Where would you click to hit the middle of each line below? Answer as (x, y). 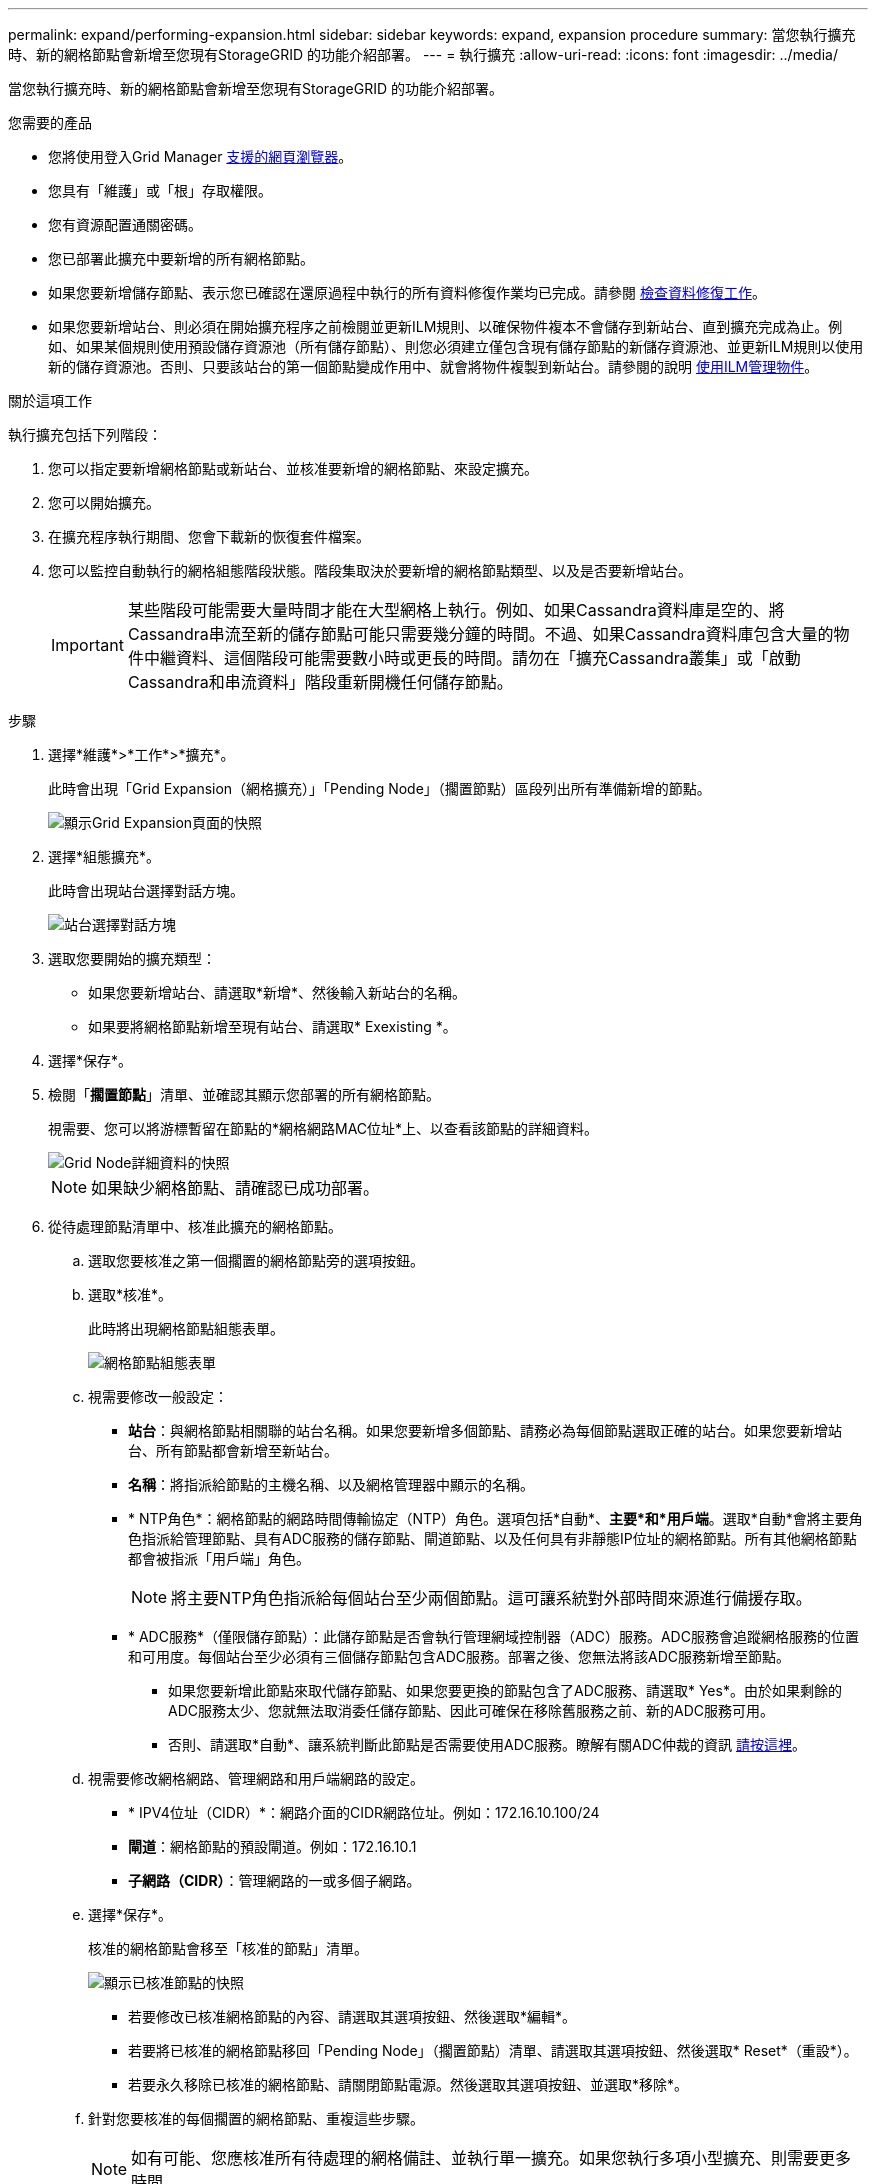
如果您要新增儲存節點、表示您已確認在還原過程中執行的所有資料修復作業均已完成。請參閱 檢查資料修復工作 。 (407, 292)
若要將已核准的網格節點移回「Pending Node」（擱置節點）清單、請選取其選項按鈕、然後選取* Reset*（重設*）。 (493, 2050)
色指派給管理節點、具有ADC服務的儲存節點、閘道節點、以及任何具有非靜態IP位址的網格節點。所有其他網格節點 (492, 1538)
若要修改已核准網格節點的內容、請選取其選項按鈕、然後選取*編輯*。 (352, 2016)
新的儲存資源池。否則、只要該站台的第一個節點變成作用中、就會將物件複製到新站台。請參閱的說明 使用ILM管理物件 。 (433, 366)
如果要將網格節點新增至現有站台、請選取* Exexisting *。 (272, 1026)
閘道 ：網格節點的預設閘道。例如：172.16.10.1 (272, 1846)
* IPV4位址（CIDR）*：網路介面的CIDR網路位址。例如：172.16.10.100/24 (364, 1812)
